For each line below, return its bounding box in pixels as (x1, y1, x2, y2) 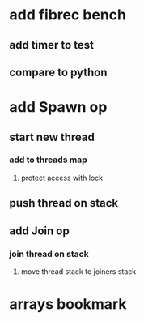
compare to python (9, 65, 108, 79)
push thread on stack (9, 196, 119, 210)
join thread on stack (9, 248, 89, 259)
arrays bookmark (9, 295, 127, 314)
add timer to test (9, 38, 95, 52)
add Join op (9, 224, 70, 238)
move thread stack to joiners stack (20, 266, 137, 276)
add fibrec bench (9, 6, 126, 24)
